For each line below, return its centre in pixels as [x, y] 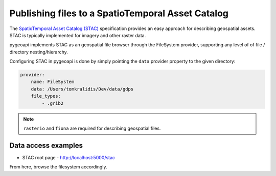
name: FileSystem [53, 82]
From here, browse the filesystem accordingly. [58, 167]
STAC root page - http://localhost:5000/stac [68, 157]
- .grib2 [53, 103]
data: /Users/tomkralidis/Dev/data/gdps [82, 89]
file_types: [46, 96]
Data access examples [46, 145]
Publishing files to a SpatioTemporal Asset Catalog [119, 13]
